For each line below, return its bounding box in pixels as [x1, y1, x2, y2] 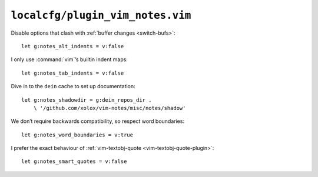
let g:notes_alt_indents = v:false [21, 43, 124, 49]
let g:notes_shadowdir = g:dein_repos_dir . [21, 96, 153, 103]
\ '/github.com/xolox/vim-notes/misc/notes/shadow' [33, 105, 186, 111]
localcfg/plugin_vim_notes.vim [11, 9, 191, 22]
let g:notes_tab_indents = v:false [21, 69, 124, 76]
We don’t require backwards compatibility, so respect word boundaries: [11, 118, 185, 125]
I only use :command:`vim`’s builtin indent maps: [11, 56, 128, 63]
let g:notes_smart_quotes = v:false [21, 158, 127, 165]
